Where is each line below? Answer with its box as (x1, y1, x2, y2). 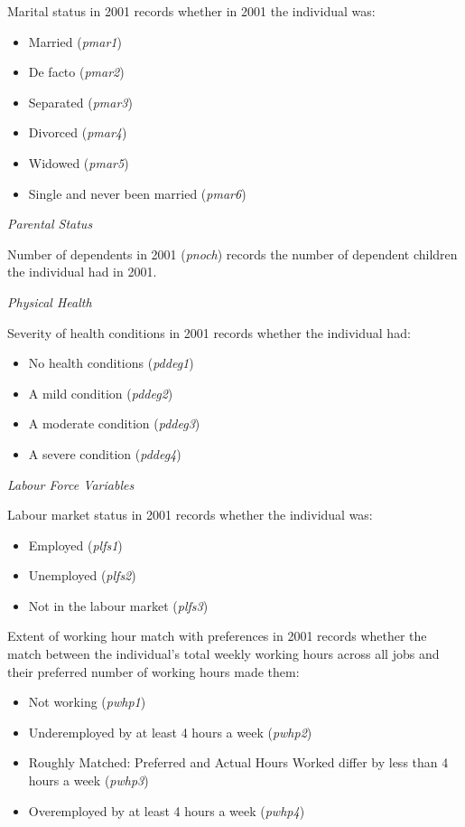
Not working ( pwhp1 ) (28, 692, 146, 711)
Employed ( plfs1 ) (28, 535, 123, 554)
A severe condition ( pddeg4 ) (28, 444, 181, 463)
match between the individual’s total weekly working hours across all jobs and (7, 644, 440, 663)
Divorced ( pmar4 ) (28, 123, 127, 142)
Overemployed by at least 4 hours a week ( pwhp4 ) (28, 801, 305, 820)
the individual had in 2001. (7, 262, 157, 281)
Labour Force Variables (7, 475, 135, 493)
